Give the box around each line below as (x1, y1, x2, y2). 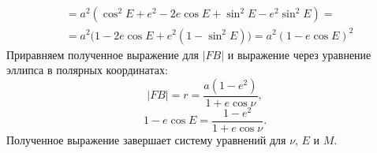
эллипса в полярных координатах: (6, 62, 168, 78)
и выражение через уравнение (227, 46, 371, 62)
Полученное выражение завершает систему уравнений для (6, 131, 286, 147)
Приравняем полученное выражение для (6, 46, 200, 62)
